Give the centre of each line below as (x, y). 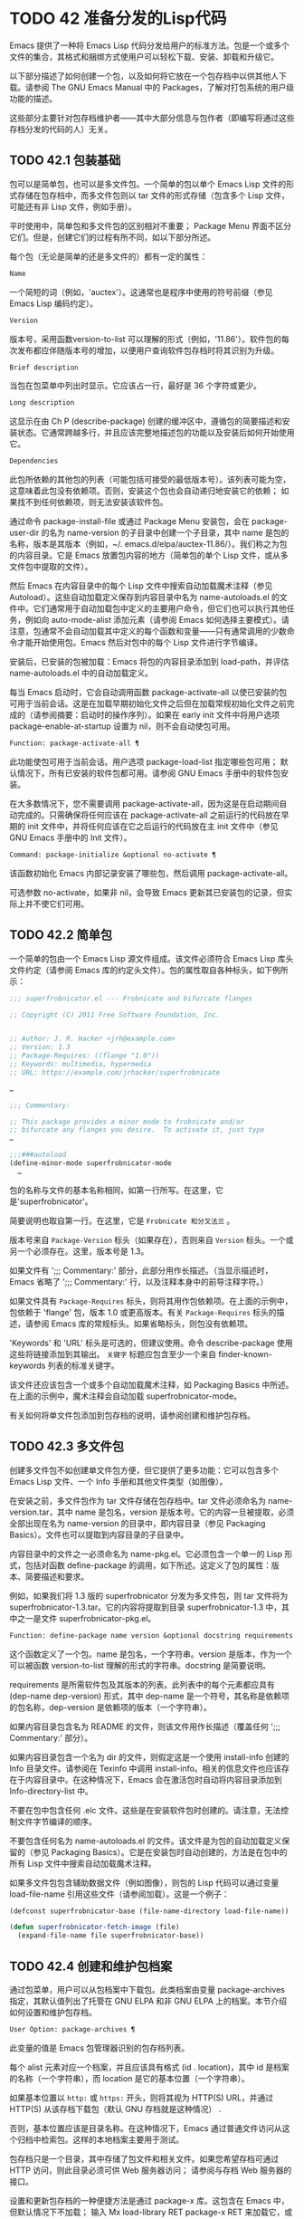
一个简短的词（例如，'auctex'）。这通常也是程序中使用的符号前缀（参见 (141, 292)
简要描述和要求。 (57, 1576)
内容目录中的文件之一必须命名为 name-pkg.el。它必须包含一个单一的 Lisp (146, 1554)
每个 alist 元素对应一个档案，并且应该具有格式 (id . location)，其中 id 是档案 (149, 2067)
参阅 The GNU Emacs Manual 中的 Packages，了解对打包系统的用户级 (164, 87)
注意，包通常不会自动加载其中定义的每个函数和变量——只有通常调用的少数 (148, 631)
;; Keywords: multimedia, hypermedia (81, 1065)
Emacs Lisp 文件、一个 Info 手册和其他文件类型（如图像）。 (119, 1481)
